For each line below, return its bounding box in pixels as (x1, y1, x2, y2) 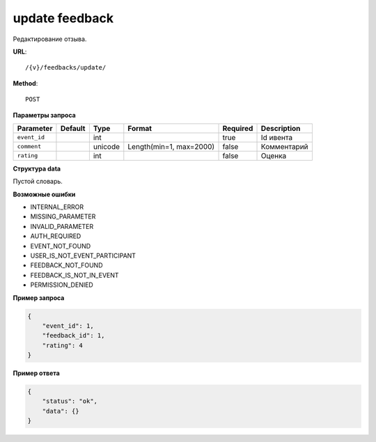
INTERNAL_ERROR (30, 203, 84, 212)
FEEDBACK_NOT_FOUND (30, 261, 104, 269)
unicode (93, 141, 120, 151)
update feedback (13, 10, 114, 26)
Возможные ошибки (13, 190, 76, 198)
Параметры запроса (13, 111, 76, 119)
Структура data (13, 164, 61, 173)
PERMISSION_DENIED (30, 281, 93, 289)
